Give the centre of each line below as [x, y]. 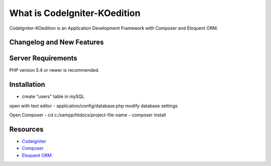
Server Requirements [43, 58]
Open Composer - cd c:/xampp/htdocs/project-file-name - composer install [88, 115]
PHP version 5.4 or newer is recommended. [54, 70]
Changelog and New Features [56, 42]
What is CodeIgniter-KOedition [75, 13]
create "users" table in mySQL [53, 97]
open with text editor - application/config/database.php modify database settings [94, 106]
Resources [26, 129]
